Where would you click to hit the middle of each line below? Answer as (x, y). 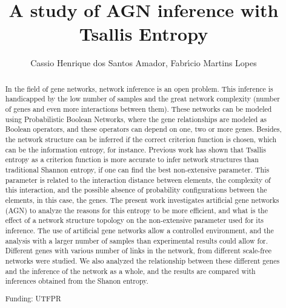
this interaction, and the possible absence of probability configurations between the (136, 190)
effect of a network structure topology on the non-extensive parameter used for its (134, 220)
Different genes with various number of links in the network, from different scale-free (138, 251)
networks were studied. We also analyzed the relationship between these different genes (142, 260)
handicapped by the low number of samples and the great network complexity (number (142, 99)
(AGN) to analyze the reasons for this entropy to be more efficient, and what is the (136, 210)
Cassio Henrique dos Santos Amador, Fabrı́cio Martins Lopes (144, 63)
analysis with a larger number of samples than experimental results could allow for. (137, 240)
